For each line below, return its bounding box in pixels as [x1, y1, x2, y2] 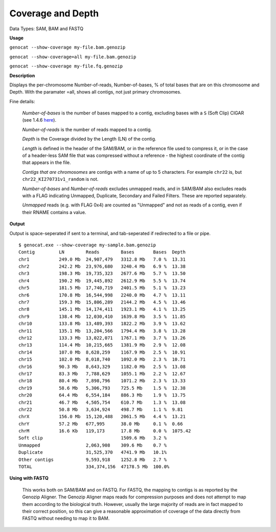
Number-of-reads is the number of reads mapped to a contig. [22, 126, 152, 132]
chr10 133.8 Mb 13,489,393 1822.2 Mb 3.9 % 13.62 [18, 321, 186, 327]
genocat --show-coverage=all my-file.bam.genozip [9, 54, 136, 60]
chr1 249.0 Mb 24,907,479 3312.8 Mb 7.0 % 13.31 [18, 256, 186, 262]
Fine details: [9, 98, 35, 104]
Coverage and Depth [9, 8, 99, 19]
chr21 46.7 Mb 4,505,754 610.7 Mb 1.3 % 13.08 [18, 399, 186, 405]
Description [9, 72, 35, 79]
